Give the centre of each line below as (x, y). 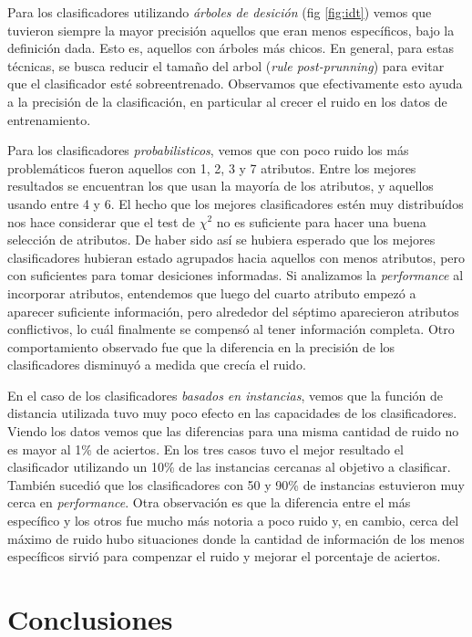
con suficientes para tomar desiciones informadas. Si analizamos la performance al (236, 275)
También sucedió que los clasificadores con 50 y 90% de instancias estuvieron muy (236, 484)
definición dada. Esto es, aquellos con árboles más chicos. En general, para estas (231, 48)
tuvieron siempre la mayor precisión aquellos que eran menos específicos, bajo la (231, 30)
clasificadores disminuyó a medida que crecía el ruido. (157, 365)
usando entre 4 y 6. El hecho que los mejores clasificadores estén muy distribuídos (236, 203)
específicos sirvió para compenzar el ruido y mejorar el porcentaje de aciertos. (224, 556)
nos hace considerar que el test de (101, 221)
